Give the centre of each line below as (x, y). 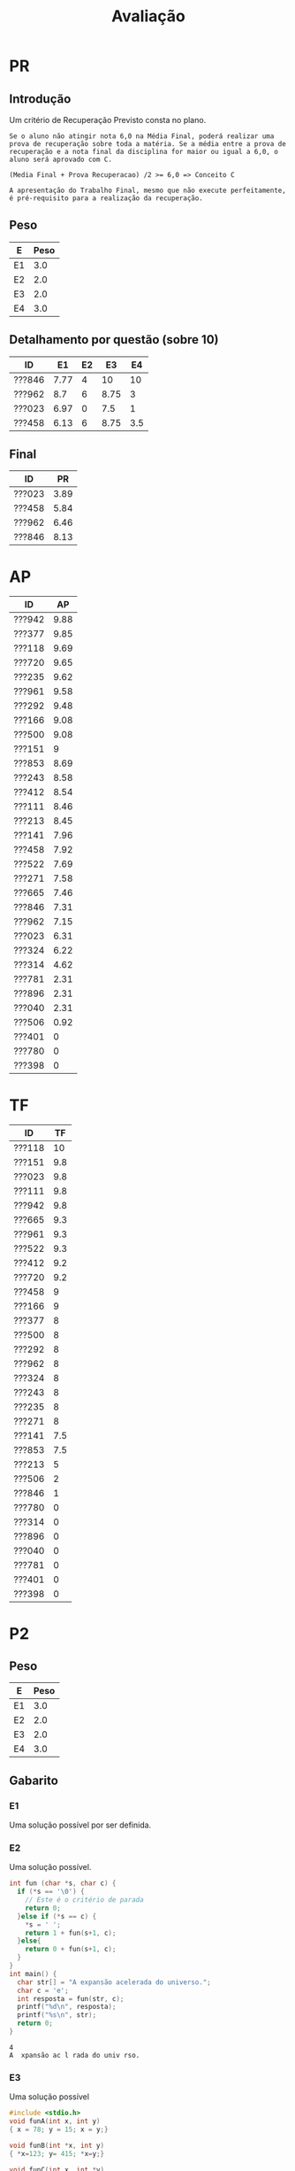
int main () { (33, 1974)
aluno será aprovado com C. (61, 159)
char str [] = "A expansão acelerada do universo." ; (114, 1982)
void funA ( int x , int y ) (55, 2121)
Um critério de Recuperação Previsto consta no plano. (108, 120)
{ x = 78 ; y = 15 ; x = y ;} (59, 2129)
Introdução (40, 99)
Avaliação (148, 16)
